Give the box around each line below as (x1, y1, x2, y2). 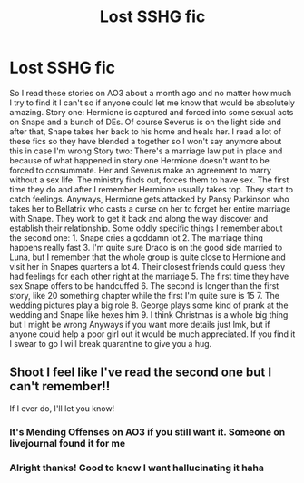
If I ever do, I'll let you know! (9, 402, 115, 414)
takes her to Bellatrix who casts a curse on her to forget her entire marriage (9, 202, 291, 214)
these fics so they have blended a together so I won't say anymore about (9, 135, 282, 146)
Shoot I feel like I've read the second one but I (9, 365, 272, 380)
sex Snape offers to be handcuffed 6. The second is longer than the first (9, 280, 279, 291)
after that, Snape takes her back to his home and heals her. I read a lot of (9, 125, 282, 137)
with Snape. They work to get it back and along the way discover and (9, 212, 269, 223)
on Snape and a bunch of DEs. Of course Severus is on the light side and (9, 116, 281, 127)
